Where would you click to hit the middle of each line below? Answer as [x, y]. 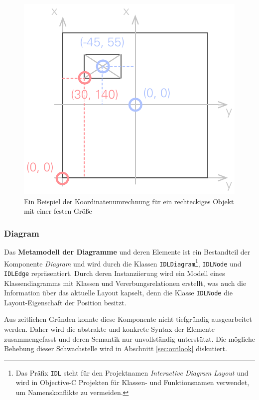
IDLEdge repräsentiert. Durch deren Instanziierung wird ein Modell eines [115, 273]
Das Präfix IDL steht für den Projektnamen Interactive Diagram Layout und [132, 372]
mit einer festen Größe [58, 211]
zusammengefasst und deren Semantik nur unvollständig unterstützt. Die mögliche [129, 338]
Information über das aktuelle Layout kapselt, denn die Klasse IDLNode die [119, 293]
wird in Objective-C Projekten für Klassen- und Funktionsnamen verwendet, [132, 382]
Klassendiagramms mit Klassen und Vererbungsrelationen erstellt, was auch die [125, 283]
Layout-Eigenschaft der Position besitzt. [65, 302]
